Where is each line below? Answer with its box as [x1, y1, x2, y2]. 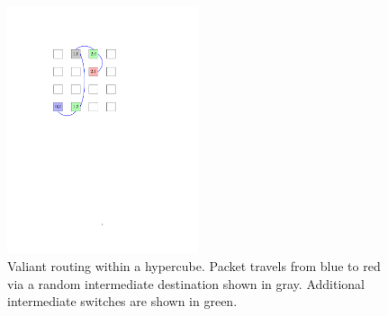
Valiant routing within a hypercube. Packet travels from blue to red [7, 257, 381, 276]
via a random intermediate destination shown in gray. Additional [7, 274, 365, 293]
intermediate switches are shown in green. [7, 292, 238, 311]
